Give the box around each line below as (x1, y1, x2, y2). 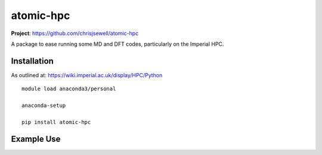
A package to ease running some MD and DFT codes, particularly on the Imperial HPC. (11, 40, 224, 48)
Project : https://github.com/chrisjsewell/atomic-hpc (11, 30, 139, 37)
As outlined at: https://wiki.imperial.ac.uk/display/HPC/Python (11, 71, 163, 78)
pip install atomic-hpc (21, 119, 91, 125)
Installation (11, 56, 54, 66)
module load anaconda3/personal (21, 86, 116, 92)
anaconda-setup (21, 102, 66, 109)
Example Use (11, 134, 61, 144)
